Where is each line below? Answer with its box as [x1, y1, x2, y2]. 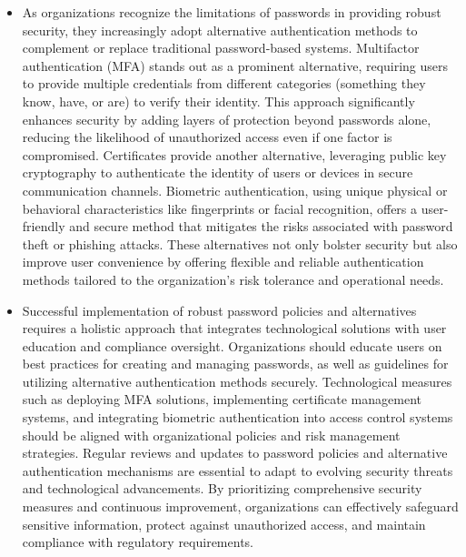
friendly [22, 217, 65, 236]
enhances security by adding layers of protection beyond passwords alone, [22, 109, 431, 128]
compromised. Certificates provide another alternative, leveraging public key [22, 145, 447, 164]
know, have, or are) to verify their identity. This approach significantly [22, 91, 415, 110]
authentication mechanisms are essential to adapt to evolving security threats [22, 461, 453, 480]
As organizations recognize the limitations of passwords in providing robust [22, 3, 441, 21]
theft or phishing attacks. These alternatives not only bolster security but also [22, 234, 458, 253]
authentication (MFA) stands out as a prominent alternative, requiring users [22, 56, 449, 75]
